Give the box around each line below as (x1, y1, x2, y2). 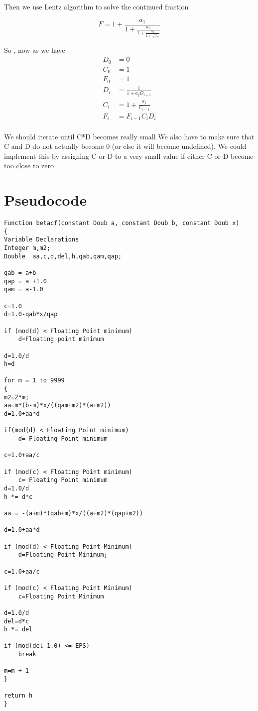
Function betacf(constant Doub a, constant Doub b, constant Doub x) (4, 220, 240, 227)
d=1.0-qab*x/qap (4, 311, 58, 318)
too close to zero (4, 160, 54, 171)
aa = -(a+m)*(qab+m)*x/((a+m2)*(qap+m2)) (4, 509, 143, 517)
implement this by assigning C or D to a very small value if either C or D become (4, 150, 254, 161)
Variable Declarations (4, 236, 79, 243)
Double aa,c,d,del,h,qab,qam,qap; (4, 252, 122, 260)
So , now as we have (4, 45, 65, 55)
